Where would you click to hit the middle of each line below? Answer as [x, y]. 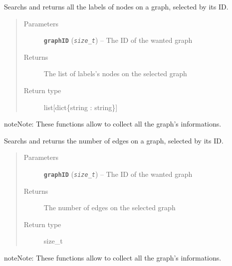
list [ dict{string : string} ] [81, 107]
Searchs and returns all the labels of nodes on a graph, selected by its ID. [116, 6]
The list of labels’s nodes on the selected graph [115, 73]
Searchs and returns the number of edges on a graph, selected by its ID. [114, 140]
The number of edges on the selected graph [110, 207]
